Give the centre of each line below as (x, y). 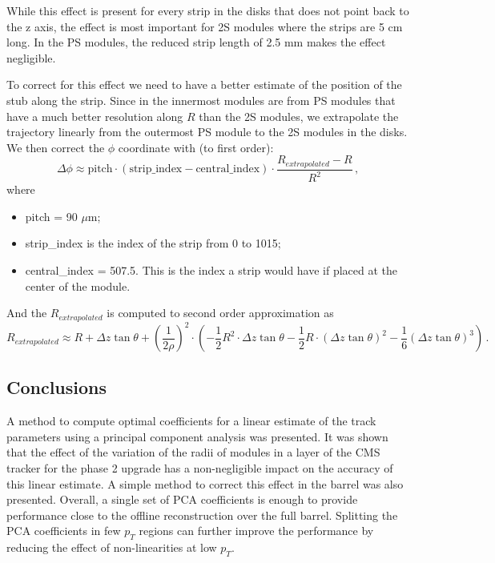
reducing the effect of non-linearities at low (112, 547)
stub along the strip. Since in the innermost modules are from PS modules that (201, 100)
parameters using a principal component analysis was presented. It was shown (197, 436)
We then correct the (56, 147)
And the (27, 313)
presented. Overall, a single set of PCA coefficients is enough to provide (182, 499)
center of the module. (78, 286)
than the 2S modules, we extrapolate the (299, 116)
